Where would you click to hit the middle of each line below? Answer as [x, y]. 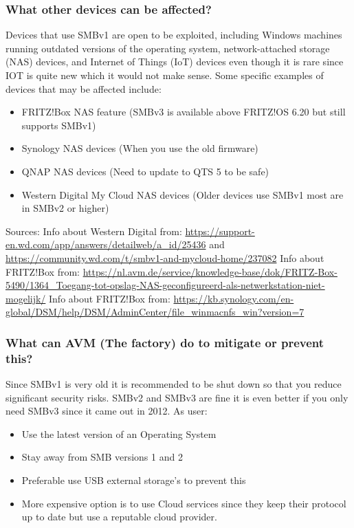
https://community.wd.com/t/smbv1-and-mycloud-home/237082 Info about [165, 257]
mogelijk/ [26, 298]
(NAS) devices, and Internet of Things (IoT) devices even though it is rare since [175, 62]
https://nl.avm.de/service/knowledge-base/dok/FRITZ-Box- [210, 271]
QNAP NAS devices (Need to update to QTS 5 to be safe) [145, 171]
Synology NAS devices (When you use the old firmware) [140, 148]
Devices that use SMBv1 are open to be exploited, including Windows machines [174, 35]
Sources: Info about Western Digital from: [94, 231]
